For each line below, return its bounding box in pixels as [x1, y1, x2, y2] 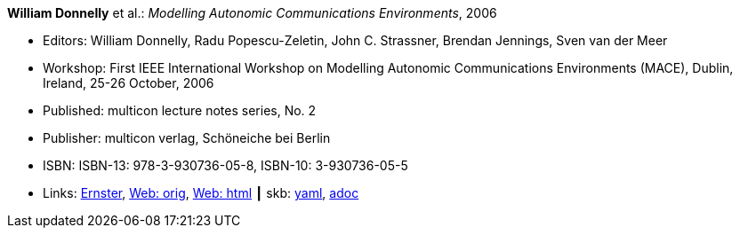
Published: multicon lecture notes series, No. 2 [43, 103, 317, 118]
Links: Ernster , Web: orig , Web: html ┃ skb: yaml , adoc [43, 185, 359, 200]
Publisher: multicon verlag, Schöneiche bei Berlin [43, 130, 331, 145]
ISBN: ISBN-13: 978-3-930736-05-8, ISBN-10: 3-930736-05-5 [43, 158, 408, 173]
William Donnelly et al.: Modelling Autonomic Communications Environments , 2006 [7, 5, 497, 20]
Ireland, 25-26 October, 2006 [43, 75, 214, 90]
